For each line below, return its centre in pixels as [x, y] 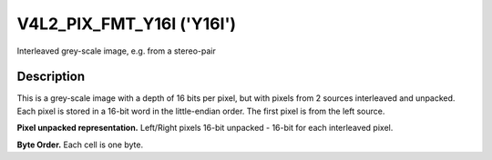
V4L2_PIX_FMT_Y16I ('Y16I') [127, 24]
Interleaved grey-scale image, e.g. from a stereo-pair [116, 51]
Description [51, 77]
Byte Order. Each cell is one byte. [80, 145]
